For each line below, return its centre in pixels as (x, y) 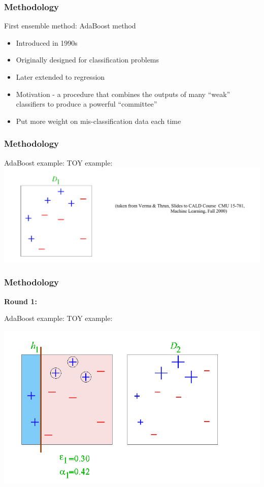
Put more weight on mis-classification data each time (98, 121)
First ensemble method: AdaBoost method (70, 26)
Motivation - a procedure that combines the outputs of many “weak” (123, 94)
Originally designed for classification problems (88, 60)
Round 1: (21, 301)
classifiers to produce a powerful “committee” (87, 104)
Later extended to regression (60, 77)
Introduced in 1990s (47, 42)
